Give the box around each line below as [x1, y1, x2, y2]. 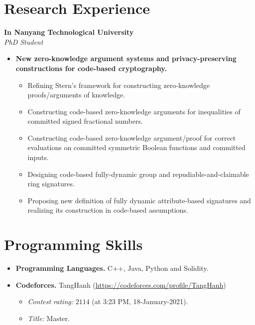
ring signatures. [27, 178, 75, 189]
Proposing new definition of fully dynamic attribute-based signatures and [27, 195, 251, 205]
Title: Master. [27, 313, 70, 323]
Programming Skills [4, 234, 143, 254]
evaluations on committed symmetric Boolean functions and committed [27, 142, 246, 153]
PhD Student [4, 36, 43, 47]
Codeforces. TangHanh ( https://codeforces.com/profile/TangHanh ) [15, 279, 226, 290]
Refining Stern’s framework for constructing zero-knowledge [27, 80, 210, 90]
